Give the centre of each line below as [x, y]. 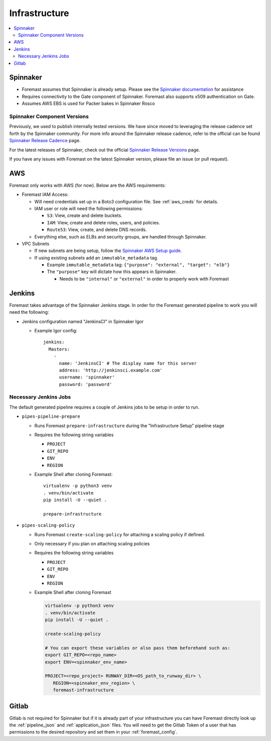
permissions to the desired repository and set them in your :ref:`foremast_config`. [93, 732]
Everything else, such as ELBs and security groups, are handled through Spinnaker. [120, 236]
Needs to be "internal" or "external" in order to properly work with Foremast [144, 279]
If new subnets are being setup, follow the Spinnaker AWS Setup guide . [108, 251]
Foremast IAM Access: [45, 195]
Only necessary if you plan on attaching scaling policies [92, 544]
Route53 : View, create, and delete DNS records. [97, 230]
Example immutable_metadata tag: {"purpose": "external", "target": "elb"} [139, 265]
